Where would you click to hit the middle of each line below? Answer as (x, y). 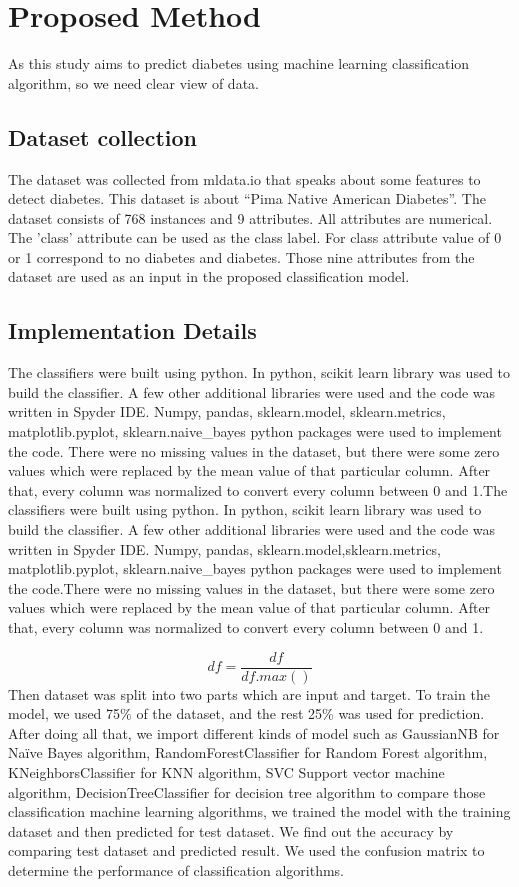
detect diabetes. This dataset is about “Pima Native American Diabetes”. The (247, 198)
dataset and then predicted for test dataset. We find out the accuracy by (231, 830)
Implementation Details (132, 330)
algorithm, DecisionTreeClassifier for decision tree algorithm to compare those (247, 791)
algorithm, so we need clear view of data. (133, 82)
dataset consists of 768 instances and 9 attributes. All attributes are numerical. (250, 217)
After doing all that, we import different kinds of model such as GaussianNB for (254, 732)
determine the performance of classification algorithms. (176, 870)
